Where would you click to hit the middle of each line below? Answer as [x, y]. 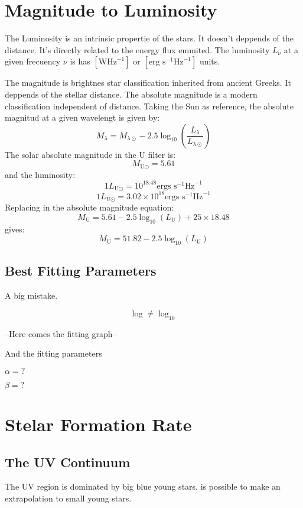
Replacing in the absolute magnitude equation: [89, 207]
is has [80, 61]
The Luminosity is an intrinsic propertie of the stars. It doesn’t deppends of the [149, 38]
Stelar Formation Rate [98, 424]
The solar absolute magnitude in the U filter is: [90, 154]
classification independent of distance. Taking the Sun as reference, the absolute [149, 106]
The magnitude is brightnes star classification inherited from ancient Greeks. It [148, 82]
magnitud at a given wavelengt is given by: [82, 117]
